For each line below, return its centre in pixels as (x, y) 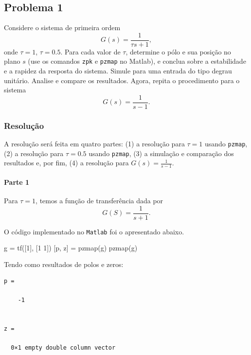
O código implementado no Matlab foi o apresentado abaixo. (94, 231)
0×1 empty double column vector (63, 347)
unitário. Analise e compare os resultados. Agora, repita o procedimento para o (122, 80)
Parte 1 (17, 182)
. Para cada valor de (90, 51)
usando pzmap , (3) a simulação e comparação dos (161, 153)
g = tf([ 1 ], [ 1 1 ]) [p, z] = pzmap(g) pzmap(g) (71, 248)
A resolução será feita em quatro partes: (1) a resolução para (94, 144)
